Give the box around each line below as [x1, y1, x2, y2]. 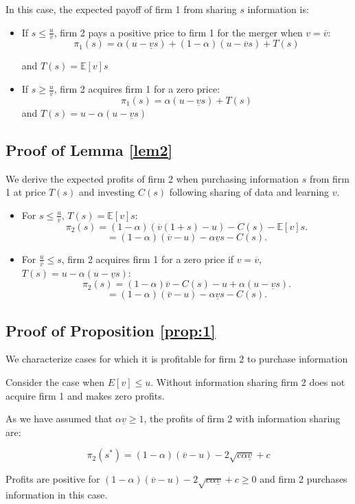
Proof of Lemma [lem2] [5, 139, 173, 160]
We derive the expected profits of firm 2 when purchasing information [5, 171, 299, 185]
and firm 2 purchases [260, 472, 347, 486]
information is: [247, 2, 309, 16]
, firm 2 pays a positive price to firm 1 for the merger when [54, 25, 303, 39]
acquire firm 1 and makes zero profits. [5, 388, 165, 402]
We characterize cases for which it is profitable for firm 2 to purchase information [5, 352, 348, 366]
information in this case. [5, 488, 108, 502]
